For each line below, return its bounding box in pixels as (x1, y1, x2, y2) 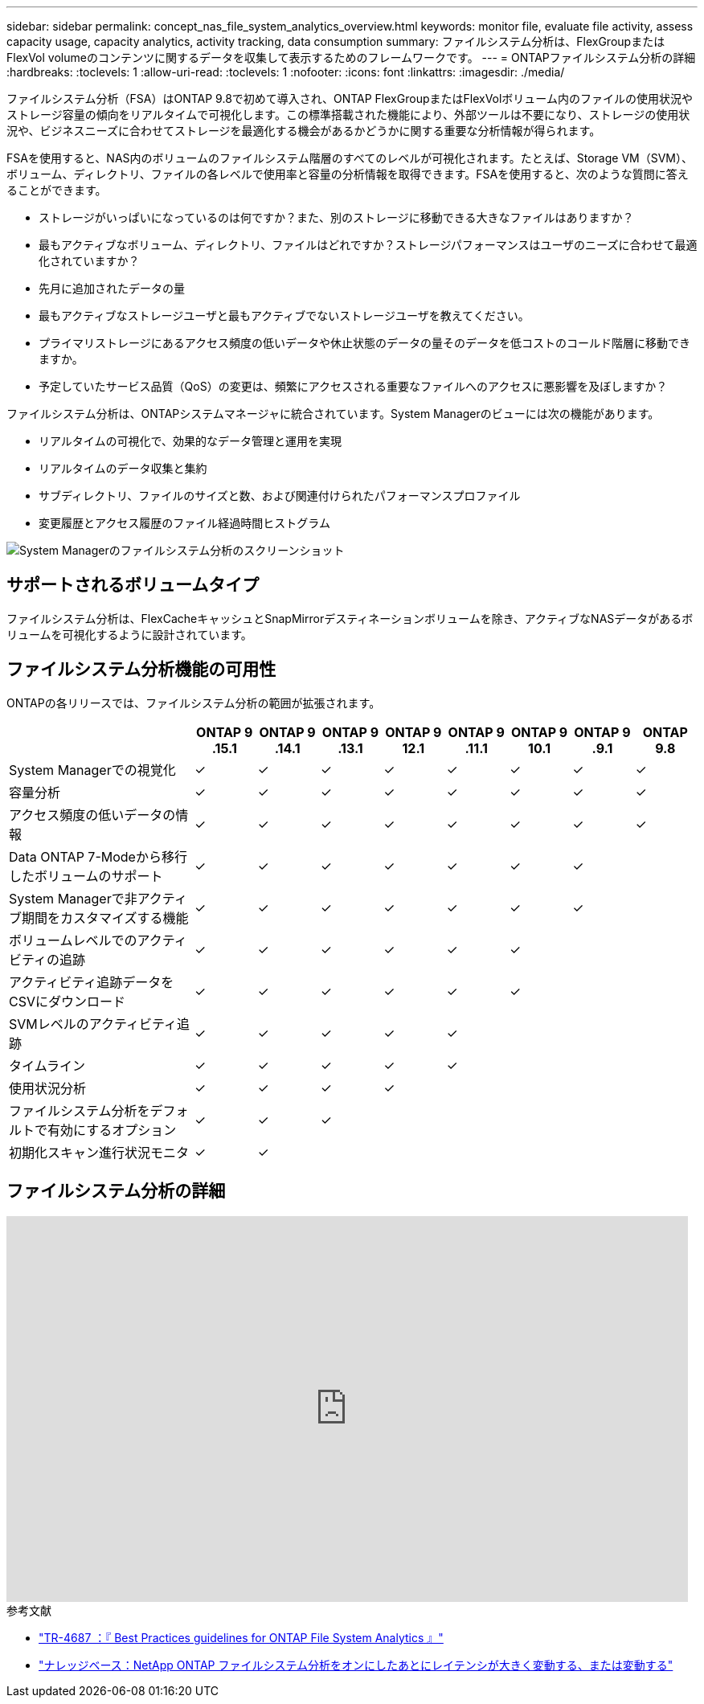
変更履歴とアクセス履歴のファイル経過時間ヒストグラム (39, 516, 330, 530)
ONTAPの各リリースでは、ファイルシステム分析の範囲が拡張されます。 (6, 695, 381, 710)
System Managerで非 (9, 890, 137, 907)
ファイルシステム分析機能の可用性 (6, 659, 276, 680)
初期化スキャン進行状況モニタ (9, 1144, 190, 1161)
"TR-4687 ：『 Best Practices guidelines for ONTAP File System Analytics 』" (39, 1630, 444, 1645)
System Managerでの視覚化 (9, 761, 176, 778)
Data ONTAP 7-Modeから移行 (9, 848, 187, 865)
